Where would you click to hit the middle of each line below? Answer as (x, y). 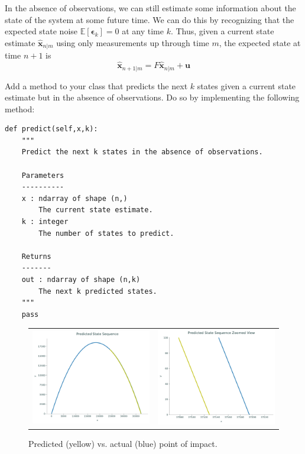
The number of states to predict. (106, 233)
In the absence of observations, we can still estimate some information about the (150, 8)
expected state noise (41, 31)
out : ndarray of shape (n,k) (81, 280)
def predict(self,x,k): (51, 129)
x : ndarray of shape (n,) (74, 198)
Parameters (43, 175)
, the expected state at (260, 42)
